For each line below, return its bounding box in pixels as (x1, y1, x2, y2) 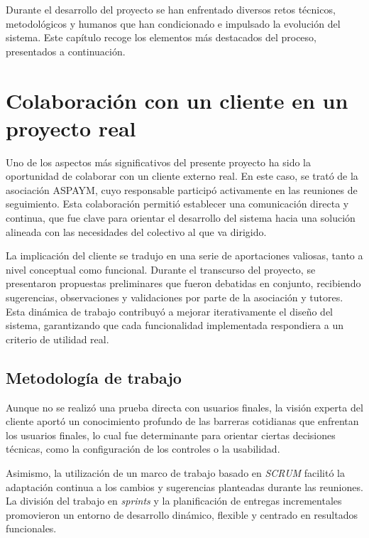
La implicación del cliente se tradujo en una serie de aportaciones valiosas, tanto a (6, 248, 363, 263)
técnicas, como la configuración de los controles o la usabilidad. (6, 441, 280, 456)
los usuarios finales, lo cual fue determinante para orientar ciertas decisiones (6, 427, 336, 442)
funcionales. (6, 521, 57, 536)
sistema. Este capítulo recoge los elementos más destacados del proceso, (6, 30, 316, 45)
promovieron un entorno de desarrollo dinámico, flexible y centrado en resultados (6, 507, 358, 522)
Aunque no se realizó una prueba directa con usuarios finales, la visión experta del (6, 399, 363, 414)
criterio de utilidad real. (6, 331, 109, 346)
